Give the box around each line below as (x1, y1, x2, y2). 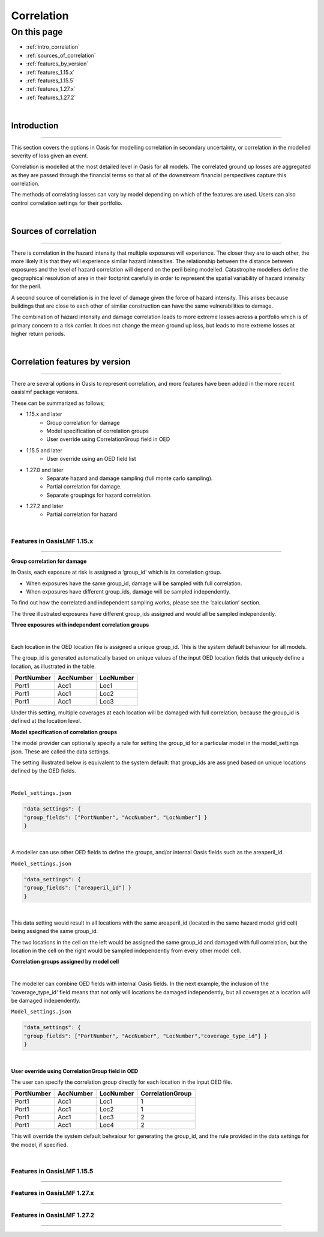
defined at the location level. (11, 717, 82, 725)
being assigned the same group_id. (11, 928, 98, 935)
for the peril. (11, 283, 42, 290)
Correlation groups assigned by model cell (11, 958, 119, 965)
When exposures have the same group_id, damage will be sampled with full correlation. (26, 580, 242, 587)
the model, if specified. (11, 1141, 68, 1148)
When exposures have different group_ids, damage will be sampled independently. (26, 588, 231, 595)
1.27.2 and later (26, 502, 64, 510)
